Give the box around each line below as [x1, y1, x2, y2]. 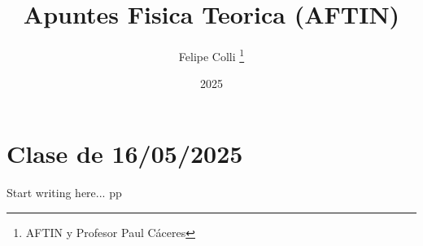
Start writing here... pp [7, 183, 122, 200]
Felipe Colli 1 [178, 46, 245, 64]
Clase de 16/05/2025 [7, 136, 243, 169]
